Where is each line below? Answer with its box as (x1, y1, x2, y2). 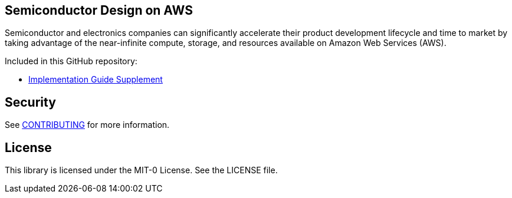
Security (5, 94, 56, 110)
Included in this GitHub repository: (5, 56, 137, 67)
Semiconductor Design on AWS (5, 3, 193, 18)
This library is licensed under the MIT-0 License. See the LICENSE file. (5, 165, 278, 176)
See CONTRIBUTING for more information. (5, 120, 170, 130)
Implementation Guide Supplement (28, 74, 163, 85)
